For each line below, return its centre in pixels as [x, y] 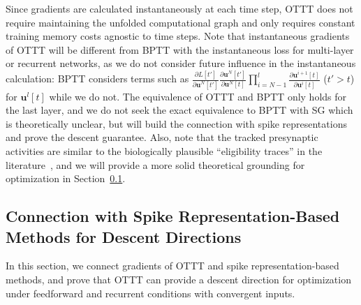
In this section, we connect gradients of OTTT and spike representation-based [172, 266]
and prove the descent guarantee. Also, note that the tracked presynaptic [162, 137]
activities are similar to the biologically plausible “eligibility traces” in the [164, 150]
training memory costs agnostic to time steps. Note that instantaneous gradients [178, 36]
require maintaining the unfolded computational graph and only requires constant [180, 22]
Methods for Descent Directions [124, 236]
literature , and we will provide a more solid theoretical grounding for [155, 164]
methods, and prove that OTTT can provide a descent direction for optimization [178, 279]
